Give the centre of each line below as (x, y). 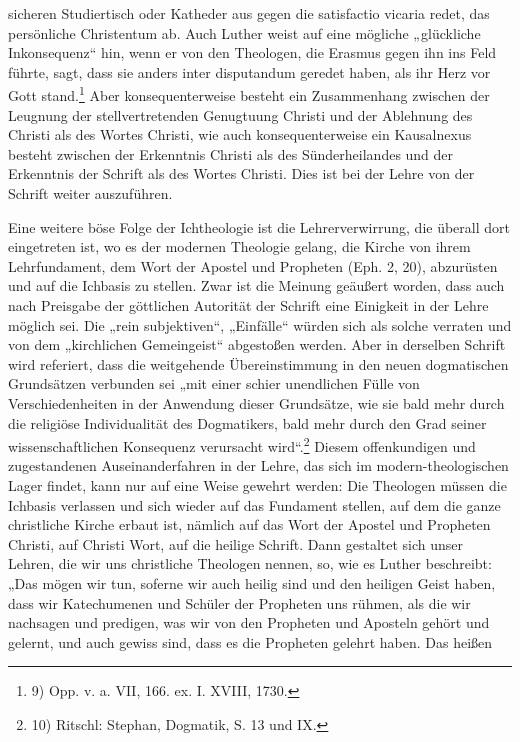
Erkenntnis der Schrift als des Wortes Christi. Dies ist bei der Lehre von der (241, 173)
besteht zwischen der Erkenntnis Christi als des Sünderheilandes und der (231, 153)
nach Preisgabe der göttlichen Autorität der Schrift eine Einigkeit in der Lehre (248, 304)
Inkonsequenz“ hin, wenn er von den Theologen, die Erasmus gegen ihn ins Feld (252, 52)
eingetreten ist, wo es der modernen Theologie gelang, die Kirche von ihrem (239, 246)
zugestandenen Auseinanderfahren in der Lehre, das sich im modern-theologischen (258, 465)
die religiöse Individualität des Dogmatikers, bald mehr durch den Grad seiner (247, 422)
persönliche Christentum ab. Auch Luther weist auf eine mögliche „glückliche (244, 32)
